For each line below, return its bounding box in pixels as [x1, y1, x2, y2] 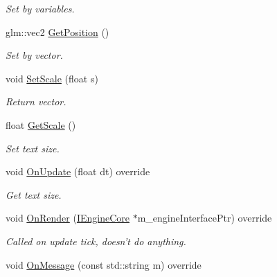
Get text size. [6, 187, 62, 202]
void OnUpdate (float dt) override [6, 164, 150, 179]
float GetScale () [6, 117, 76, 132]
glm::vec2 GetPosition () [6, 24, 109, 39]
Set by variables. [6, 1, 75, 15]
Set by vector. [6, 48, 63, 62]
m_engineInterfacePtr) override [137, 211, 272, 225]
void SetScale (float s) [6, 71, 98, 85]
